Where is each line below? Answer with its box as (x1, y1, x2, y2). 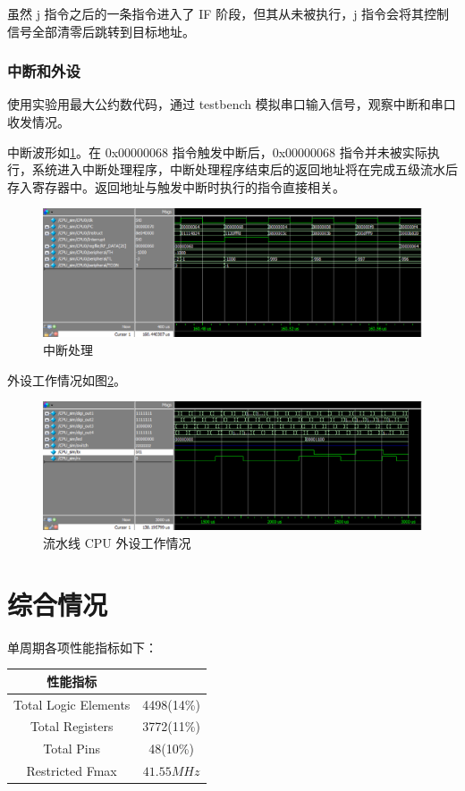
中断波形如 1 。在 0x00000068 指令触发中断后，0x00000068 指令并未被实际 (7, 142, 427, 161)
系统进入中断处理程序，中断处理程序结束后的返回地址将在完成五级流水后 (31, 160, 458, 179)
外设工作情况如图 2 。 (7, 370, 126, 389)
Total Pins (43, 739, 100, 758)
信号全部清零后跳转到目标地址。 (7, 21, 195, 40)
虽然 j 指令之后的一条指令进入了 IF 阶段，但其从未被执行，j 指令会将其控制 (7, 4, 450, 22)
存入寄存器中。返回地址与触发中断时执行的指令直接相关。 (7, 177, 345, 196)
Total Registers (30, 717, 114, 736)
